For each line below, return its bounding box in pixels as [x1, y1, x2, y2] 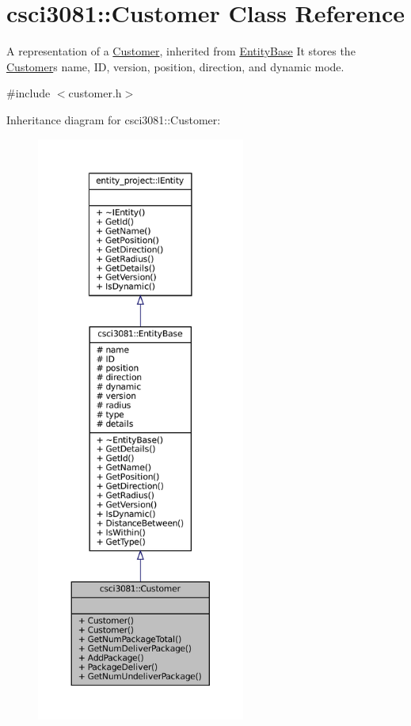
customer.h [68, 85, 122, 101]
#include [6, 85, 51, 101]
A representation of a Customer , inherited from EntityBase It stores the [6, 43, 356, 59]
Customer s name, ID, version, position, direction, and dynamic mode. [6, 58, 344, 74]
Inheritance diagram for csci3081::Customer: [6, 111, 221, 127]
